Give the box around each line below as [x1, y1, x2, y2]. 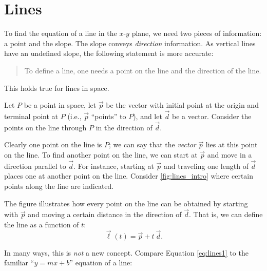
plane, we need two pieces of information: [131, 28, 262, 38]
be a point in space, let [24, 100, 97, 110]
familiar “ [4, 257, 34, 268]
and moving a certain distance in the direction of [28, 209, 182, 220]
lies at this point [205, 139, 258, 150]
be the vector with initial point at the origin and [106, 100, 259, 110]
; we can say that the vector [108, 139, 196, 150]
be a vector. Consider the [172, 110, 252, 121]
